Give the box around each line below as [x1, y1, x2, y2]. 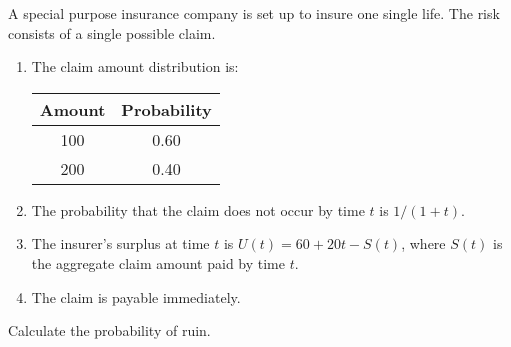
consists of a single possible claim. [8, 22, 216, 43]
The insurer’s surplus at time [31, 233, 210, 254]
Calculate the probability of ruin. [8, 320, 211, 341]
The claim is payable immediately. [31, 286, 241, 307]
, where [401, 233, 446, 254]
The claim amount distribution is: [31, 56, 239, 77]
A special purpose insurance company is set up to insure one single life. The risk [8, 3, 500, 23]
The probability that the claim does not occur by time [31, 199, 365, 220]
